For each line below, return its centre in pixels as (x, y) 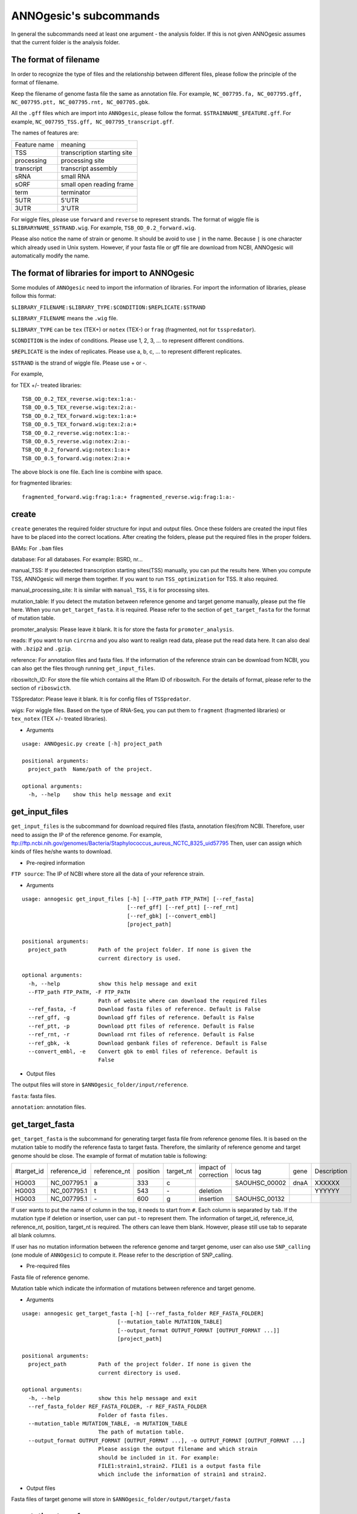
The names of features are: (45, 133)
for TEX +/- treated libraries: (46, 385)
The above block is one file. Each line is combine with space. (87, 472)
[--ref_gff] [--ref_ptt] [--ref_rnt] (183, 907)
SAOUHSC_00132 (260, 1199)
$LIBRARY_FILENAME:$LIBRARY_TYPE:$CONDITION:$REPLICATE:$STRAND (108, 307)
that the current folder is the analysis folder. (66, 42)
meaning (73, 144)
